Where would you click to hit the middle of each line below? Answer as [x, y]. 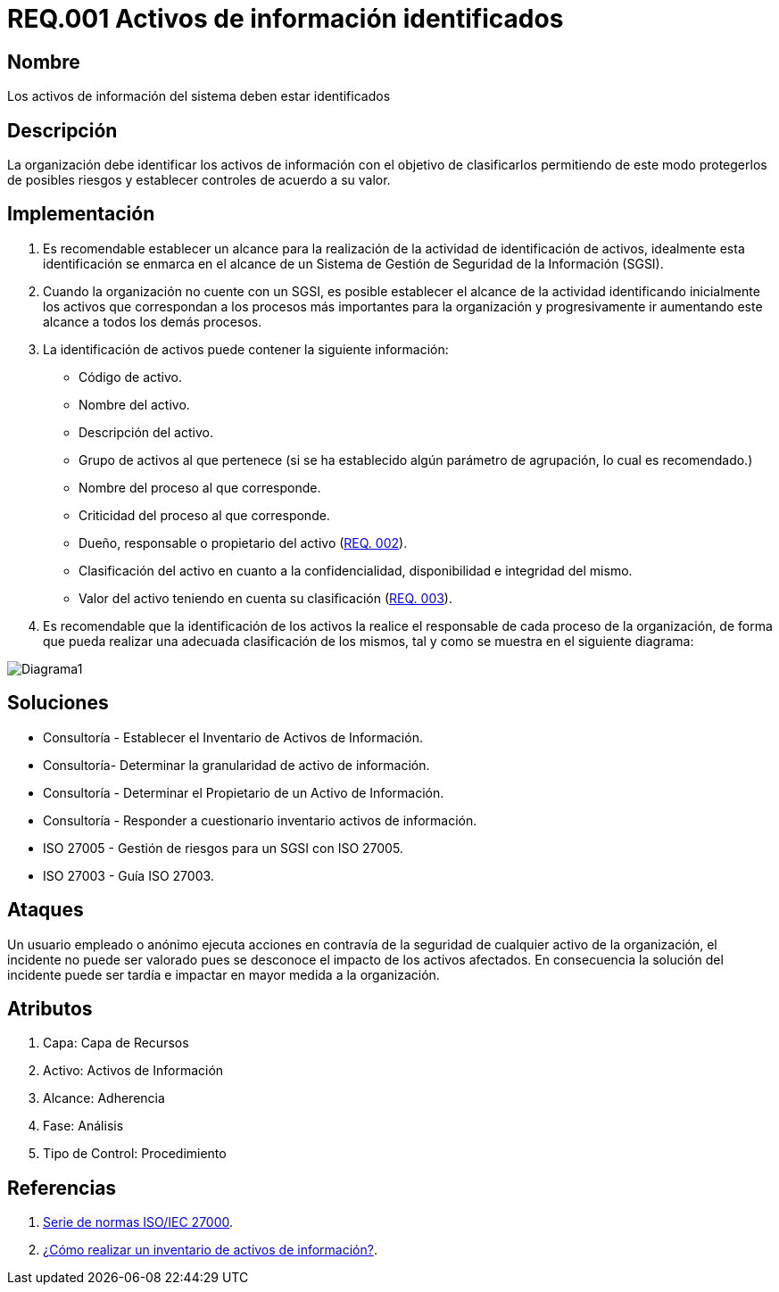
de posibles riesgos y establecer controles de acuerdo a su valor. [199, 180]
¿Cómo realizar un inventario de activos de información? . [210, 1250]
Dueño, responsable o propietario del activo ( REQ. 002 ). [243, 542]
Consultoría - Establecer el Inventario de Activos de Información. [233, 737]
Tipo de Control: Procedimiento [135, 1154]
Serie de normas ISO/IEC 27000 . [138, 1222]
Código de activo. [131, 377]
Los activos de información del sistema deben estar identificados [199, 96]
